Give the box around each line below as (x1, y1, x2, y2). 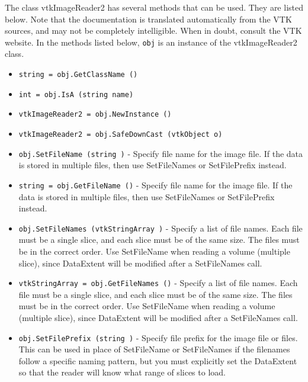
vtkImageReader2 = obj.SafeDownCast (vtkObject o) (18, 130, 223, 139)
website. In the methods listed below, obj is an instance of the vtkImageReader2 (5, 36, 297, 48)
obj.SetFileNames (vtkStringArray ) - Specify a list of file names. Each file (18, 222, 303, 234)
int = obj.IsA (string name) (18, 90, 134, 99)
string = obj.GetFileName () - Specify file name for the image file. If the (18, 178, 293, 191)
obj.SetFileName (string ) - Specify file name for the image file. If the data (18, 147, 303, 159)
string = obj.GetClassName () (18, 70, 138, 79)
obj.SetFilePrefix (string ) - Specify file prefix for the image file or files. (18, 331, 298, 344)
